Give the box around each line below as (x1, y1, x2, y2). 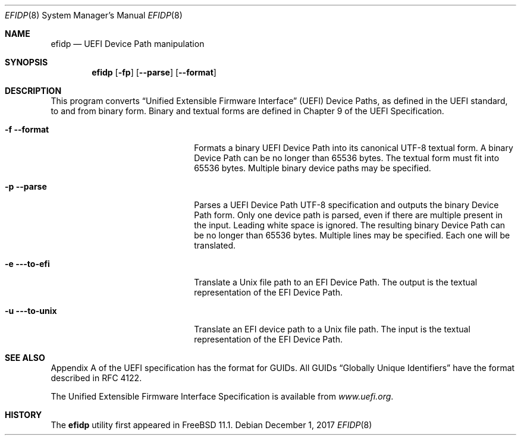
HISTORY (5, 410, 42, 420)
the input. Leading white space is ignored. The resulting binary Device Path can (194, 220, 506, 230)
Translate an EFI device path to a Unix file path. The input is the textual (194, 324, 470, 334)
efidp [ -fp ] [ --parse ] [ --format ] (92, 67, 216, 77)
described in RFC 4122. (51, 373, 142, 383)
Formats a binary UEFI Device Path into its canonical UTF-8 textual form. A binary (194, 143, 513, 153)
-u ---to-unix (5, 306, 57, 316)
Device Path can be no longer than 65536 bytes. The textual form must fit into (194, 153, 500, 163)
